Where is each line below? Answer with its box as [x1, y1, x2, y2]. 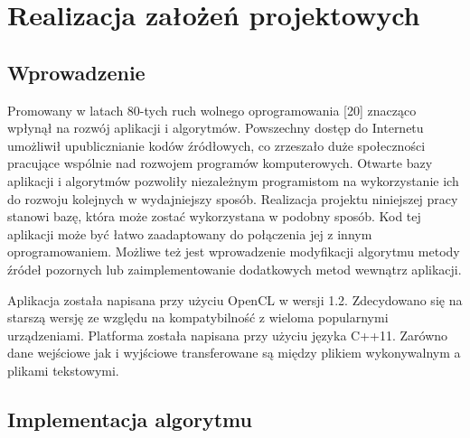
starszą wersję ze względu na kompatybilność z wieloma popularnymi [7, 308, 389, 327]
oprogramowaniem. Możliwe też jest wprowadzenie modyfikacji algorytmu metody [7, 242, 460, 261]
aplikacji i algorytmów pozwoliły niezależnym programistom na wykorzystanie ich [7, 171, 459, 190]
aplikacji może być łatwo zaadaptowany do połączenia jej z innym [7, 224, 372, 243]
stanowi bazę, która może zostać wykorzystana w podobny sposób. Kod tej [7, 207, 421, 226]
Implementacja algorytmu [7, 405, 252, 433]
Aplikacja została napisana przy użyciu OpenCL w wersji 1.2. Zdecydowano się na [7, 290, 463, 309]
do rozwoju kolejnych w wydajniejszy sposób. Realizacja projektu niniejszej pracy [7, 189, 458, 208]
